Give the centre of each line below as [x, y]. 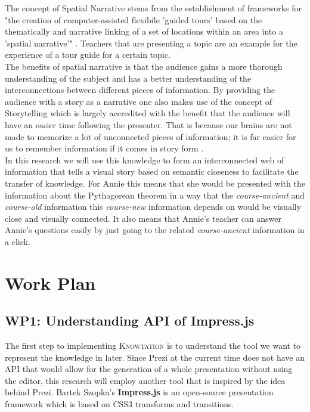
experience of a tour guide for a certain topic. [88, 55]
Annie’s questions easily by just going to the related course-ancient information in [155, 230]
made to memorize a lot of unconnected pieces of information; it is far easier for [151, 136]
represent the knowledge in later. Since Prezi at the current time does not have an [155, 357]
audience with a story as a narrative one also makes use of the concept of [139, 101]
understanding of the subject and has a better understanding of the [128, 78]
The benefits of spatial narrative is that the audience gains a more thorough [144, 66]
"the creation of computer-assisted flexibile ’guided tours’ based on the [134, 19]
